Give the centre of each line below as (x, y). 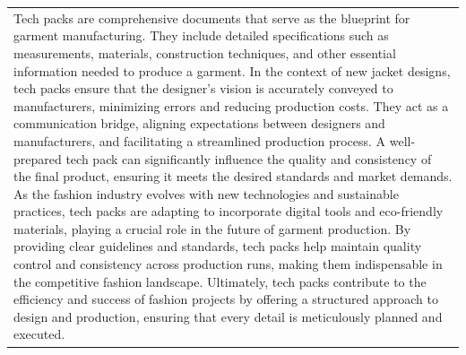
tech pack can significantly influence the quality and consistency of (249, 158)
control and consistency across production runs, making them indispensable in (228, 264)
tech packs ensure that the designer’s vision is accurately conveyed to (203, 88)
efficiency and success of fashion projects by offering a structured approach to (226, 299)
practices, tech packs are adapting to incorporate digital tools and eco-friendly (229, 211)
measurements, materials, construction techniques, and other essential (205, 52)
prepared (38, 158)
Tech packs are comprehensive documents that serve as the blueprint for (212, 17)
